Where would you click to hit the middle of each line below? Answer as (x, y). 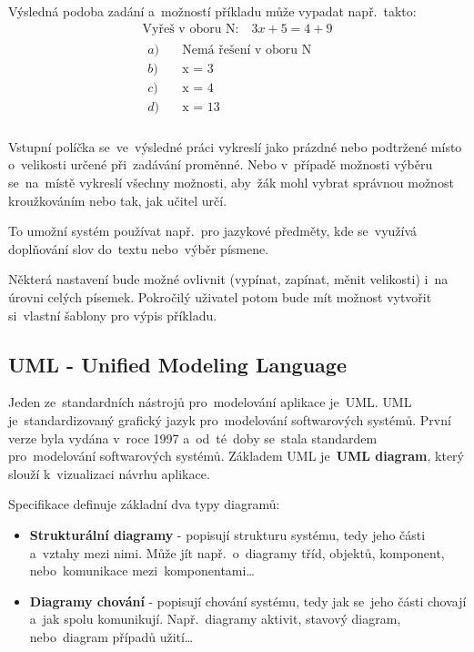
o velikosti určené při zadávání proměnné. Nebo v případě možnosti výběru (221, 164)
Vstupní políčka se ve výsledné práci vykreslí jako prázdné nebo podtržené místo (235, 146)
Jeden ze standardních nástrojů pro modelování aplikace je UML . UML (210, 402)
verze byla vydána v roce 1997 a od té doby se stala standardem (193, 438)
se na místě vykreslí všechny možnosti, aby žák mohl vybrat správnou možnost (231, 182)
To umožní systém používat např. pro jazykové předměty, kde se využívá (213, 231)
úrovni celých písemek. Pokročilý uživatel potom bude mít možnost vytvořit (220, 296)
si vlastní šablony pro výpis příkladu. (113, 315)
